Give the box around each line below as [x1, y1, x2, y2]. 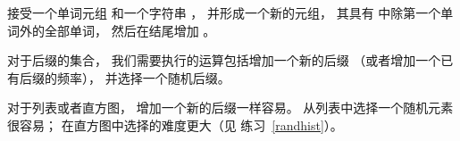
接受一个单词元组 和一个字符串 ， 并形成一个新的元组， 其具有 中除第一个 [7, 4, 441, 21]
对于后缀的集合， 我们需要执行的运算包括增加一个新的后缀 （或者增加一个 [7, 51, 441, 70]
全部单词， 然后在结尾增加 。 [44, 21, 216, 39]
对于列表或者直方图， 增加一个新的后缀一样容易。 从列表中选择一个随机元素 [7, 98, 454, 117]
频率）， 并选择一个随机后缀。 [56, 68, 230, 87]
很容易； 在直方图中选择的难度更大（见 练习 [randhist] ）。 [7, 115, 343, 134]
